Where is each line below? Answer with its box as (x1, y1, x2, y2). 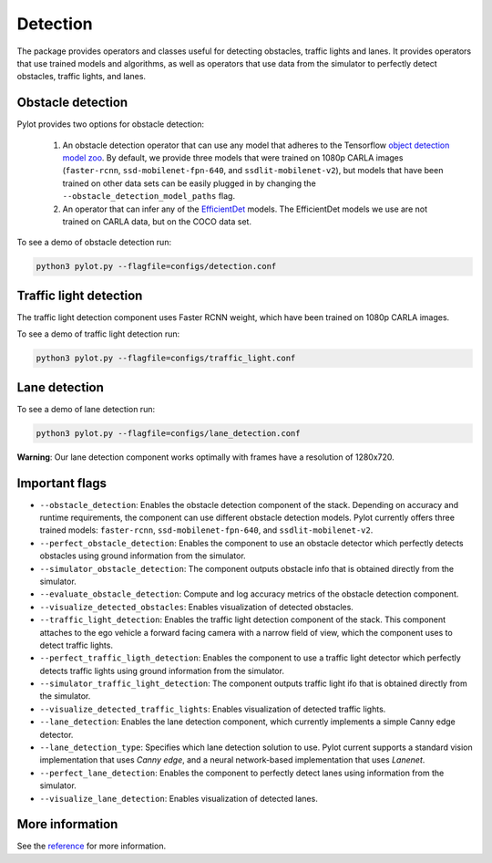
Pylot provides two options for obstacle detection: (16, 119, 205, 130)
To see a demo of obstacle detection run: (16, 237, 172, 248)
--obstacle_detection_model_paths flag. (62, 191, 236, 202)
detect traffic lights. (39, 639, 114, 650)
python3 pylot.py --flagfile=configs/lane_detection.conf (36, 428, 301, 438)
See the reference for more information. (16, 840, 167, 852)
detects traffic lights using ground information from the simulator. (39, 665, 284, 676)
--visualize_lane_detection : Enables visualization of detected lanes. (39, 793, 318, 804)
